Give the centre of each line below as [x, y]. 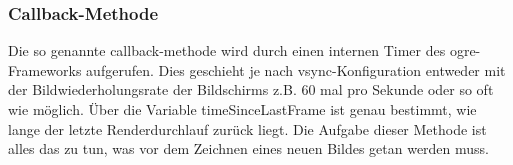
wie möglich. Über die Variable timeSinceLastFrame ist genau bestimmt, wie [242, 109]
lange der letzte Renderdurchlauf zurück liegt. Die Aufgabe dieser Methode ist [247, 128]
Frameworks [45, 69]
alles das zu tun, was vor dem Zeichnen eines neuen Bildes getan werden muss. [249, 148]
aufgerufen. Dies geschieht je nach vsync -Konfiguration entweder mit [296, 69]
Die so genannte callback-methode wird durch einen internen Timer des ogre [242, 50]
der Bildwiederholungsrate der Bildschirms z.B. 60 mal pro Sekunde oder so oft [251, 89]
